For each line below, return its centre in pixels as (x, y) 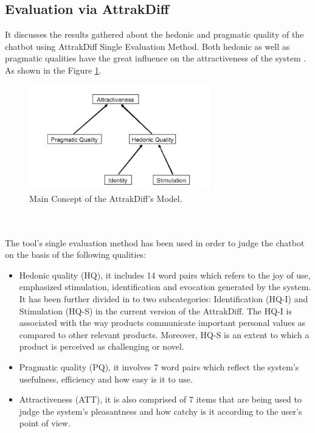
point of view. (45, 423)
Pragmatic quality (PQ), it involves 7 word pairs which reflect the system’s (159, 366)
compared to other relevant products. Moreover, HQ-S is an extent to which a (164, 334)
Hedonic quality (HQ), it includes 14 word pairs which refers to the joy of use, (165, 275)
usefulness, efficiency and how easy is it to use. (106, 379)
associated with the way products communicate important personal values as (162, 323)
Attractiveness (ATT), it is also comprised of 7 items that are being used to (160, 399)
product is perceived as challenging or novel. (102, 346)
